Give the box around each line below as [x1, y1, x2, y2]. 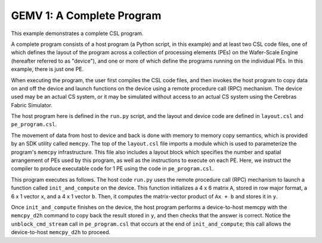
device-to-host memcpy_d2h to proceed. [11, 229, 111, 236]
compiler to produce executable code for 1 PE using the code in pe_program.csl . [11, 165, 214, 172]
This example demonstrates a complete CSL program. [11, 30, 144, 37]
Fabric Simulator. [11, 101, 53, 108]
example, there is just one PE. [11, 66, 84, 73]
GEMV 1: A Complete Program [11, 9, 162, 22]
